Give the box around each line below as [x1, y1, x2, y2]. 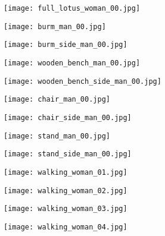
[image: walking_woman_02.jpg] [4, 186, 127, 195]
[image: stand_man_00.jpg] [4, 131, 110, 140]
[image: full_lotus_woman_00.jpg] [4, 4, 141, 12]
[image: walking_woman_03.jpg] [4, 204, 127, 213]
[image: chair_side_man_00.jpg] [4, 113, 132, 122]
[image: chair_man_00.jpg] [4, 95, 110, 104]
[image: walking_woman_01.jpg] [4, 168, 127, 177]
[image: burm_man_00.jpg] [4, 22, 106, 31]
